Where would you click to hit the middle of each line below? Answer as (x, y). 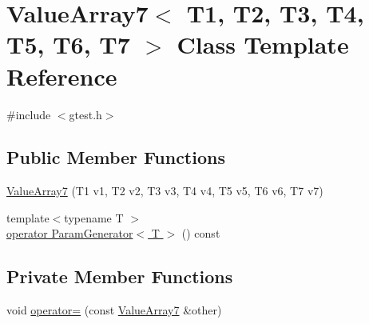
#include (29, 114)
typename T (94, 217)
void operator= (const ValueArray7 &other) (114, 310)
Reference (62, 76)
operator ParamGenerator (70, 233)
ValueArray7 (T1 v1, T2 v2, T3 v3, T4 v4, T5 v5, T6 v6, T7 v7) (165, 191)
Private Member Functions (120, 276)
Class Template (263, 44)
